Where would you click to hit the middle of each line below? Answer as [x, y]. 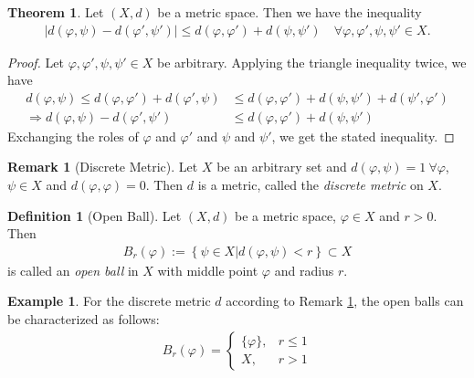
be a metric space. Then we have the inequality [290, 12]
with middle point [208, 270]
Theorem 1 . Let [56, 12]
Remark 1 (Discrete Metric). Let [103, 167]
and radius [304, 270]
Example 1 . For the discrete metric [109, 301]
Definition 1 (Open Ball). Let [95, 215]
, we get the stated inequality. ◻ [363, 136]
